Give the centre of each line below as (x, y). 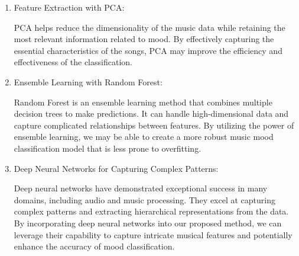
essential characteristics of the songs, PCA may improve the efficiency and (148, 50)
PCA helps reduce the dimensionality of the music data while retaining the (149, 27)
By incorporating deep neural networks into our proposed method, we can (148, 223)
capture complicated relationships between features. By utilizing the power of (154, 125)
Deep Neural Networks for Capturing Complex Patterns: (116, 168)
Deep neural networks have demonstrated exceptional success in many (141, 188)
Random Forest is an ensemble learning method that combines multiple (143, 102)
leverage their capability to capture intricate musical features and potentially (153, 234)
